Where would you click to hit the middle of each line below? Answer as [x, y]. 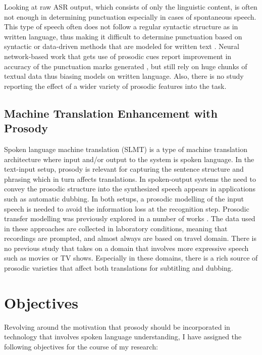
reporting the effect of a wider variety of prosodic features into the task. [115, 86]
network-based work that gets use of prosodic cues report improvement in [118, 56]
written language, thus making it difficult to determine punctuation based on [123, 36]
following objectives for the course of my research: [81, 346]
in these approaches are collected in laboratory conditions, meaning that [116, 228]
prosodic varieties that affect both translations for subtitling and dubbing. [119, 268]
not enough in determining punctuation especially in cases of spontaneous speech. [130, 16]
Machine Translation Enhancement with [111, 113]
